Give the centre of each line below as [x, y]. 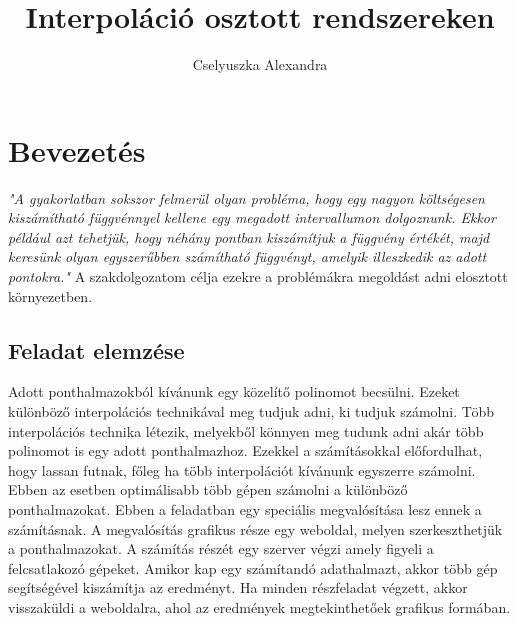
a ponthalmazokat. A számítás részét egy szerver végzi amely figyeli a [221, 548]
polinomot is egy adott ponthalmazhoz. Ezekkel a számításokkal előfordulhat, [245, 450]
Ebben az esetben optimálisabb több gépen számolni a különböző [208, 489]
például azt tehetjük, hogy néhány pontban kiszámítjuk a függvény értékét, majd [249, 236]
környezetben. [50, 295]
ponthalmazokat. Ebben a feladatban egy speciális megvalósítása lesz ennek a [245, 508]
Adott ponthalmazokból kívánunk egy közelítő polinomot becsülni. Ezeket [234, 391]
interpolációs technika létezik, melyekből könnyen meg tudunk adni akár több [246, 430]
